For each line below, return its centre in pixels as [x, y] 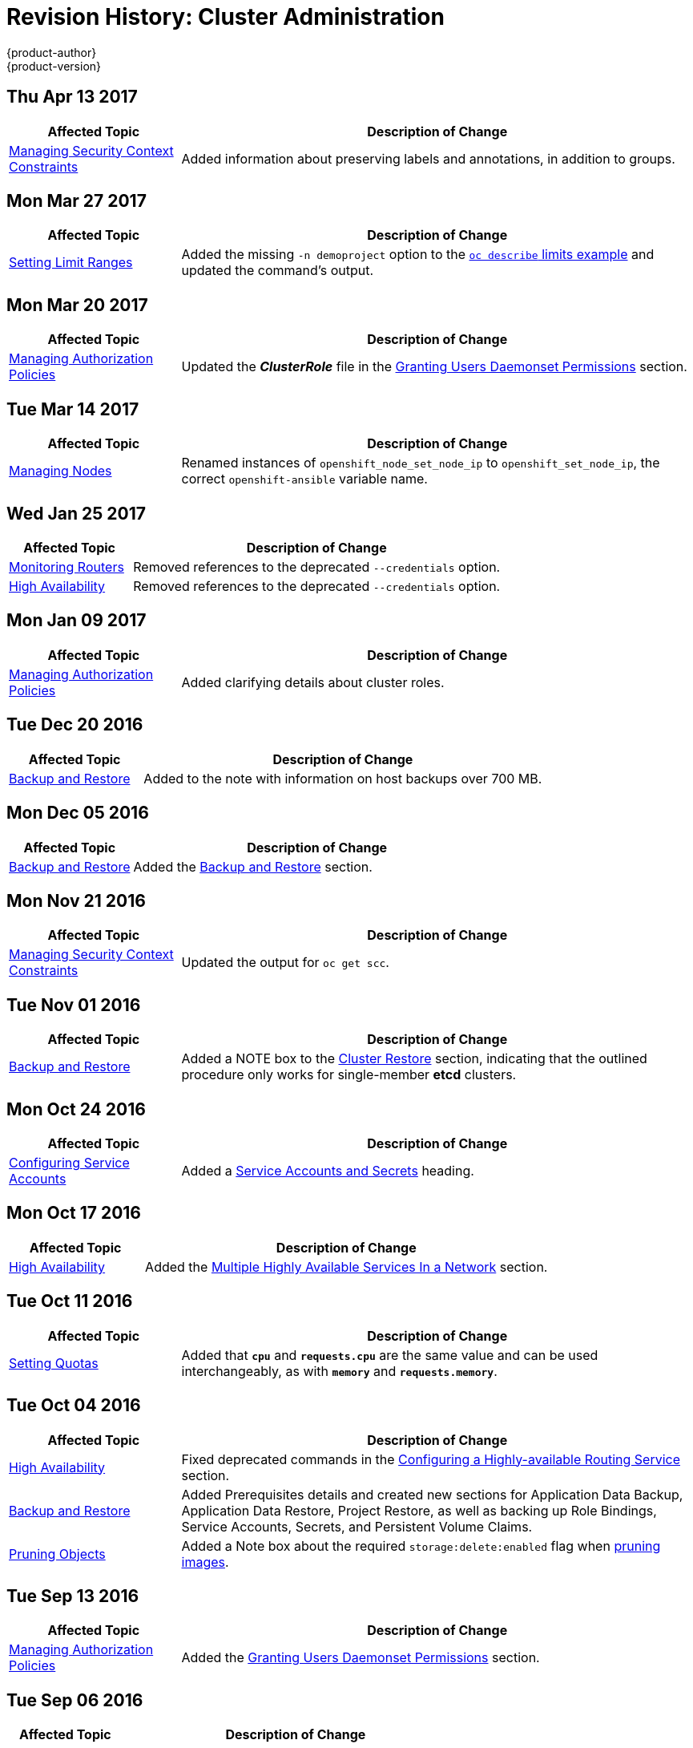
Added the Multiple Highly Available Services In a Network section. [346, 1266]
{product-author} [52, 52]
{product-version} [54, 66]
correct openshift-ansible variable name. [304, 479]
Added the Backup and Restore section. [253, 866]
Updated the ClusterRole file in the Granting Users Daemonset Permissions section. [434, 367]
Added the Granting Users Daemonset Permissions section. [361, 1658]
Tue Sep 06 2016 [75, 1700]
